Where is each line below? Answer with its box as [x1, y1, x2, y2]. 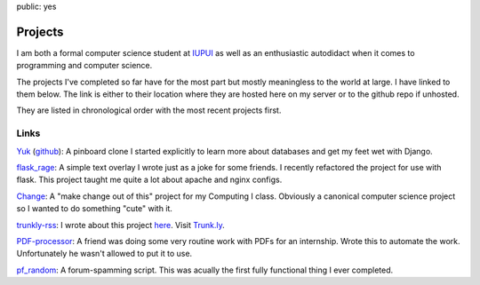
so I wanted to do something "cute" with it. [16, 203, 173, 214]
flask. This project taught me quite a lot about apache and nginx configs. [16, 174, 283, 186]
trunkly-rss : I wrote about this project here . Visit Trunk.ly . [16, 219, 226, 230]
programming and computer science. [16, 60, 153, 71]
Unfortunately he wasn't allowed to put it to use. [16, 249, 193, 259]
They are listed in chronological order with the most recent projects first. [16, 105, 282, 115]
